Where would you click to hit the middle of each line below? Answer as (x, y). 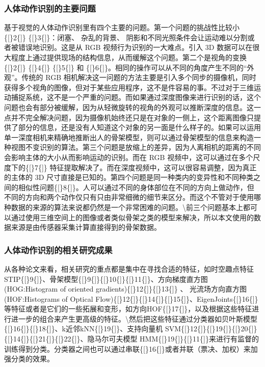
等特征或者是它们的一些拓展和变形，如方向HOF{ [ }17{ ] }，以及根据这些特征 (128, 309)
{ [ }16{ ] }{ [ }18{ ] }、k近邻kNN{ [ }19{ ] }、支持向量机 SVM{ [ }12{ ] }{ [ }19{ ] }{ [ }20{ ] (129, 329)
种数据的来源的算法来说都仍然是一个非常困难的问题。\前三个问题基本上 (124, 207)
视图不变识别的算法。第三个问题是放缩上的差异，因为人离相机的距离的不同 (136, 147)
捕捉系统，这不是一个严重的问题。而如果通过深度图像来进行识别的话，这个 (136, 97)
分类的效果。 (32, 359)
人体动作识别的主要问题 (50, 8)
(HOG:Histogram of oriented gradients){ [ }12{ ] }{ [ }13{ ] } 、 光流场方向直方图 (126, 289)
